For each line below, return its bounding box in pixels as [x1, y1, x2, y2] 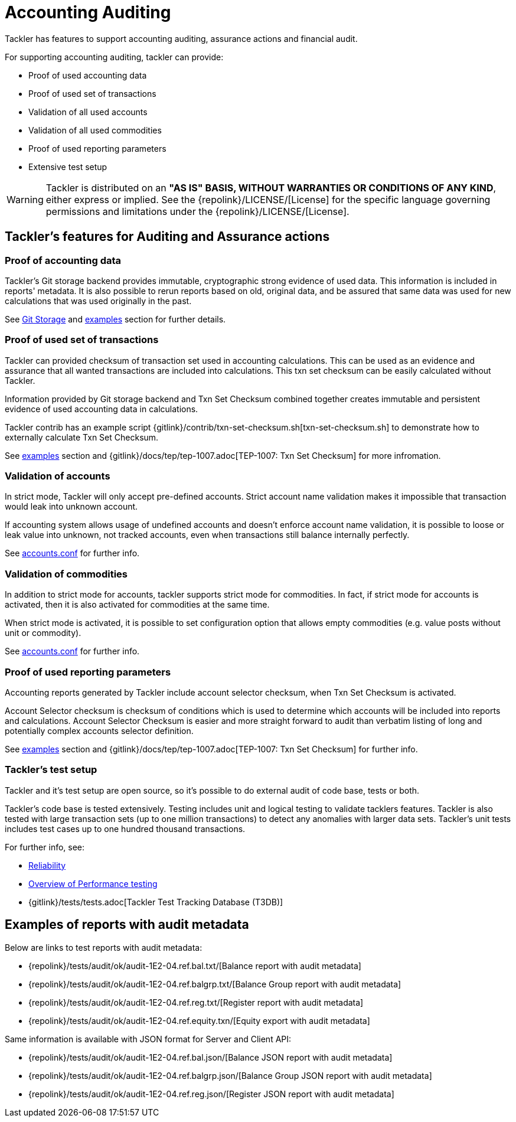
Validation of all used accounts [28, 106, 148, 117]
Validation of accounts [5, 470, 110, 482]
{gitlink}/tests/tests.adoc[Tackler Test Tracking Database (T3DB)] [28, 896, 283, 907]
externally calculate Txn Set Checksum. [5, 432, 159, 442]
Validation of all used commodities [28, 125, 162, 135]
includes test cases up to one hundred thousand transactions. [5, 823, 246, 834]
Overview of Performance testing [28, 878, 158, 889]
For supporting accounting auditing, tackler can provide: [5, 51, 224, 62]
